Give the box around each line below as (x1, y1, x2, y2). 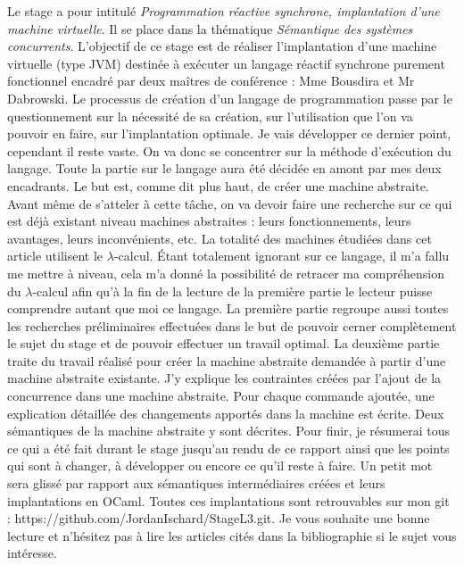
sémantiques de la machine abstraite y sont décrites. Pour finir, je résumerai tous (7, 421, 450, 440)
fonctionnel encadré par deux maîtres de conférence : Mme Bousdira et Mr (7, 71, 415, 90)
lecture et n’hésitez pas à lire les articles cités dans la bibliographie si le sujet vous (7, 526, 457, 544)
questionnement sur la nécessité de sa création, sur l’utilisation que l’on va (7, 106, 413, 125)
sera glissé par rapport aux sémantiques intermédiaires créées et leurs (7, 474, 385, 493)
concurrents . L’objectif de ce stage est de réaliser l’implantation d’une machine (7, 37, 437, 55)
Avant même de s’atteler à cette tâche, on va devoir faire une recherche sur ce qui (7, 194, 452, 212)
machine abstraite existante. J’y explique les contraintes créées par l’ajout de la (7, 369, 442, 387)
